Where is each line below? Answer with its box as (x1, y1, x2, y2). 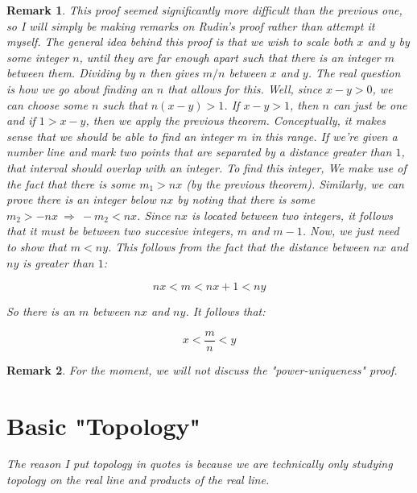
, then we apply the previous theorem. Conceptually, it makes (85, 112, 386, 129)
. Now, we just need (302, 222, 399, 239)
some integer (6, 48, 69, 65)
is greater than (23, 254, 94, 271)
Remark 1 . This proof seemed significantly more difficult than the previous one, (6, 2, 403, 18)
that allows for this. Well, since (167, 80, 322, 97)
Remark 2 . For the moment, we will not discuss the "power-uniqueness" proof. (6, 361, 398, 378)
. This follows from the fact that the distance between (108, 238, 370, 255)
